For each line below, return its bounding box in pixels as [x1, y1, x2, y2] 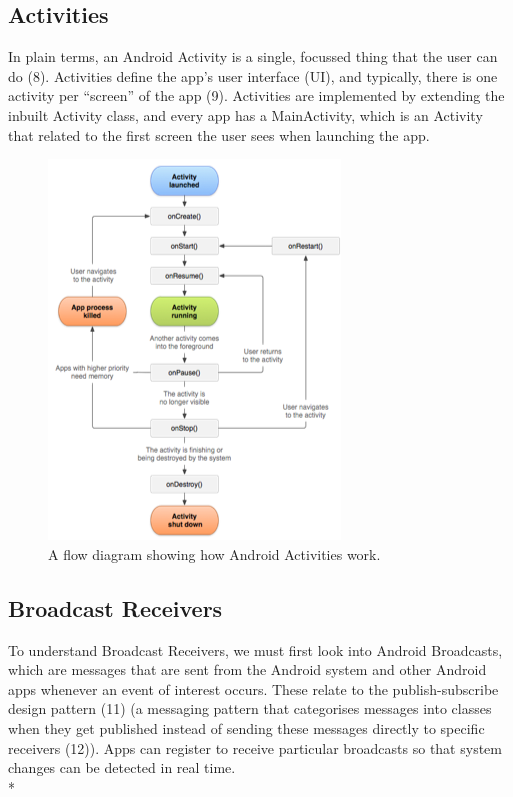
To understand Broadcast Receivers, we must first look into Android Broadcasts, [8, 639, 503, 660]
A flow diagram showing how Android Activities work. [48, 543, 381, 564]
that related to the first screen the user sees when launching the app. [8, 124, 430, 145]
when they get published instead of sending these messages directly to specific [8, 717, 485, 738]
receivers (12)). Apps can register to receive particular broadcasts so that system [8, 737, 502, 758]
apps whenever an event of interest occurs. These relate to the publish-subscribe [8, 678, 499, 699]
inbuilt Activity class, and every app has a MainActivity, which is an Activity [8, 104, 483, 125]
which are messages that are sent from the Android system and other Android [8, 659, 487, 680]
